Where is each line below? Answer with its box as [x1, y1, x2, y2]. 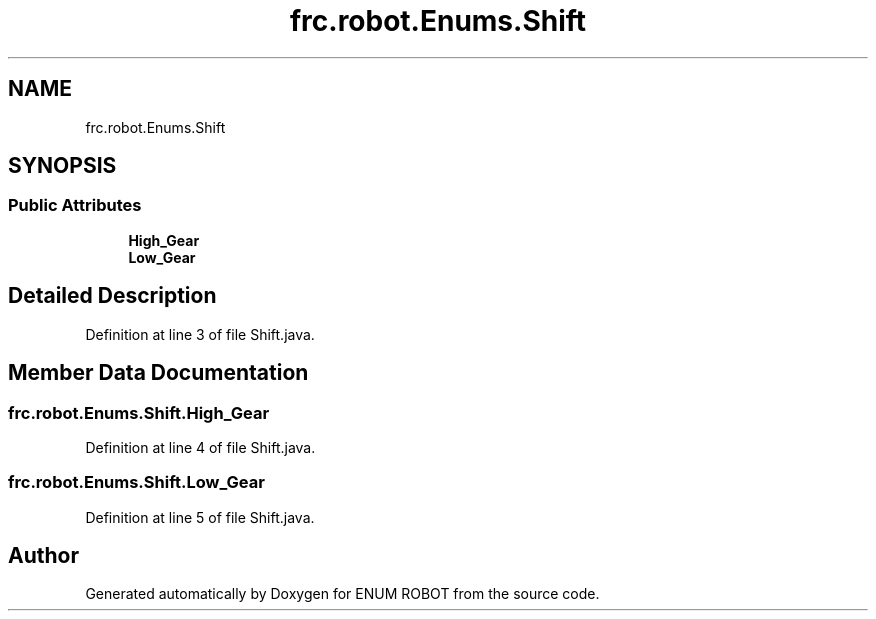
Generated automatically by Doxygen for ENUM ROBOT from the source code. [85, 585, 600, 603]
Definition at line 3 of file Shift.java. [85, 325, 315, 343]
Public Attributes [8, 195, 142, 216]
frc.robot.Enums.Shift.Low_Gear [8, 472, 265, 493]
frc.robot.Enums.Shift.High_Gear [8, 402, 270, 423]
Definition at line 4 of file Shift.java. [85, 438, 316, 456]
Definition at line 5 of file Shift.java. [85, 508, 315, 526]
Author [8, 543, 79, 569]
